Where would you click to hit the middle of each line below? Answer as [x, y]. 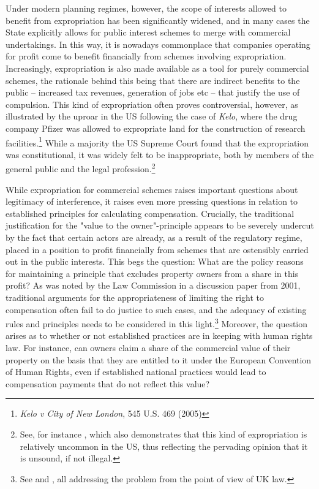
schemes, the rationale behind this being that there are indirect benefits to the [153, 80]
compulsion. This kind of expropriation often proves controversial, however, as [152, 104]
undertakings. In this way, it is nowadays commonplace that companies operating [158, 44]
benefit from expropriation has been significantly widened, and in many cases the [158, 20]
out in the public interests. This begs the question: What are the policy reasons [155, 261]
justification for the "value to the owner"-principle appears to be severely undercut [160, 225]
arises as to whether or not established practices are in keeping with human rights [159, 335]
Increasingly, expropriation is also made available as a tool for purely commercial [157, 68]
